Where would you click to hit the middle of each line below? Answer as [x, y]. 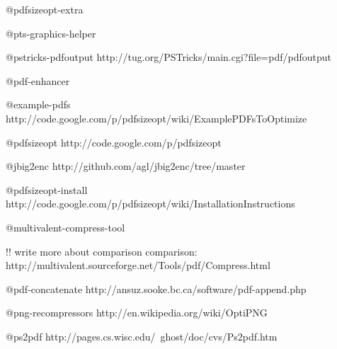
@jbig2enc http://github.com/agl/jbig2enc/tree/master [126, 166]
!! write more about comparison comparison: [102, 251]
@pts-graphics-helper [51, 33]
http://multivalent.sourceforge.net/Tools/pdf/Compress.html [138, 265]
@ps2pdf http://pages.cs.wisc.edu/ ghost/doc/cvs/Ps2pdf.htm [142, 336]
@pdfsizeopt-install [47, 189]
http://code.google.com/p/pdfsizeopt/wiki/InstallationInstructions [150, 204]
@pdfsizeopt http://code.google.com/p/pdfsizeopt [114, 142]
